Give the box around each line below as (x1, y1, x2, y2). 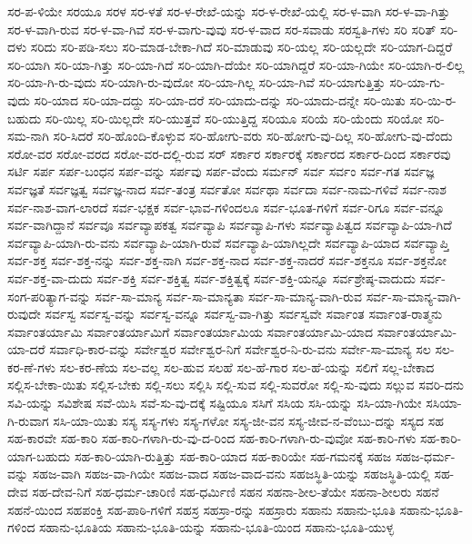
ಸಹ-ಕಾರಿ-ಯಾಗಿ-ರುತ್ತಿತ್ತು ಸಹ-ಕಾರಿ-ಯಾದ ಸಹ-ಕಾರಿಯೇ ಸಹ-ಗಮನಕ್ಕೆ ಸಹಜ (74, 446, 392, 465)
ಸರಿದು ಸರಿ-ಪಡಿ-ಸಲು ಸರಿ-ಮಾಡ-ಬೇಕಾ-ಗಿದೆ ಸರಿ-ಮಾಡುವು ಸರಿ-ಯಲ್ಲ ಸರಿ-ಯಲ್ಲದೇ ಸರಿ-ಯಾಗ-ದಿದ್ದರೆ (30, 37, 453, 56)
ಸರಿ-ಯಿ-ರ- (409, 90, 457, 109)
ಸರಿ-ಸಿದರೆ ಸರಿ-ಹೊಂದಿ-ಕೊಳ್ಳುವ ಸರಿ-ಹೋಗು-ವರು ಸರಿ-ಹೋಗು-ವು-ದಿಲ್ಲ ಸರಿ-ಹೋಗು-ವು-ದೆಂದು (53, 126, 453, 145)
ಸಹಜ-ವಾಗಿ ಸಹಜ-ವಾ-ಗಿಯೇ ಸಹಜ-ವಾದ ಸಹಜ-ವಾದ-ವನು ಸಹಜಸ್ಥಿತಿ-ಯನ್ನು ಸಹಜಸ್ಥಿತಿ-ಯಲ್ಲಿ (32, 464, 430, 483)
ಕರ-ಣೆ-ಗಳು (7, 357, 55, 376)
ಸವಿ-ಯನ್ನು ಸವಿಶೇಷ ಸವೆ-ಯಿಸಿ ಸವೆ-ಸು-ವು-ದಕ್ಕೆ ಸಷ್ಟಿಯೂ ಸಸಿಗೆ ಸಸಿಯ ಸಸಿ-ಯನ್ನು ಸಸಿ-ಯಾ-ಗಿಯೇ (7, 393, 422, 412)
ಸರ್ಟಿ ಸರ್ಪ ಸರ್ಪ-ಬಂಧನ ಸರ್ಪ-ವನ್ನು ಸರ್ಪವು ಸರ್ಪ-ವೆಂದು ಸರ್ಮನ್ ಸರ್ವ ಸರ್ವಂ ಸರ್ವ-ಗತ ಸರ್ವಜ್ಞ (7, 162, 435, 181)
